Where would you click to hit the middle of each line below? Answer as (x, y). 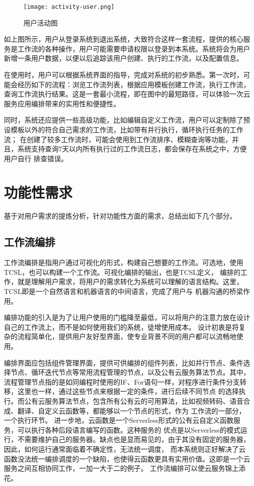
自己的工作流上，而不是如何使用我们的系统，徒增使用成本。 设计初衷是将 (121, 327)
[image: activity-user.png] (69, 7)
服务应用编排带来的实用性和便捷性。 (62, 103)
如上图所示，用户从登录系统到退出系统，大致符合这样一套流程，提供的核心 (124, 39)
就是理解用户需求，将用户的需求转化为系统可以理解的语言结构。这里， (130, 281)
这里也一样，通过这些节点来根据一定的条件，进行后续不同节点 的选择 (128, 391)
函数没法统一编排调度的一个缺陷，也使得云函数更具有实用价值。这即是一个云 (127, 458)
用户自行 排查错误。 (36, 158)
